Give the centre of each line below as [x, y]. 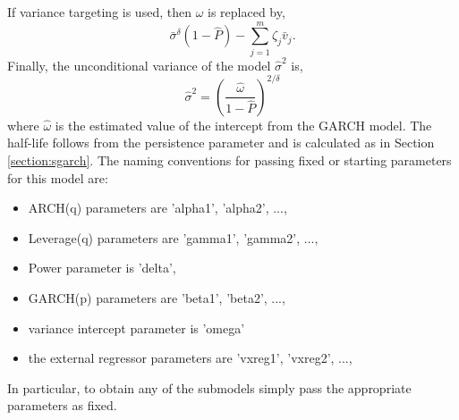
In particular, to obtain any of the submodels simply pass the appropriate [209, 387]
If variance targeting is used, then [99, 12]
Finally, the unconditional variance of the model [139, 65]
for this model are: [58, 177]
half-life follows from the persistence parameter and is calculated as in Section [221, 143]
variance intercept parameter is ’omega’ [136, 328]
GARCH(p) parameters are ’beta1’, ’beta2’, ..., [157, 297]
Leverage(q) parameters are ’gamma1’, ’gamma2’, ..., [173, 237]
